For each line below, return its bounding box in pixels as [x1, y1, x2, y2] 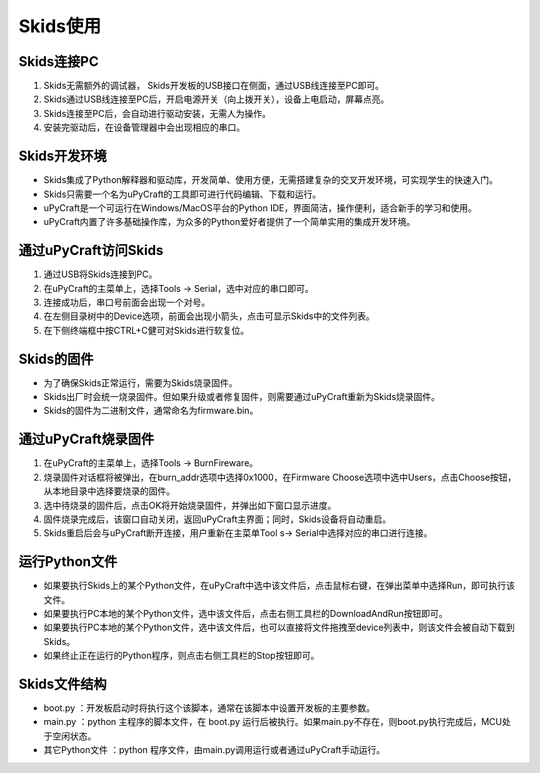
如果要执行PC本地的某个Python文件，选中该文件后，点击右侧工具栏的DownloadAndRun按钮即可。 [43, 608, 449, 620]
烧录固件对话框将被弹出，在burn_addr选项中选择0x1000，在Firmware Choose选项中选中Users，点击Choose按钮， [43, 471, 517, 483]
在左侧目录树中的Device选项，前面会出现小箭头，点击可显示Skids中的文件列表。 [43, 310, 375, 322]
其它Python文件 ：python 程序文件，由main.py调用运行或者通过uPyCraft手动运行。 [43, 744, 386, 756]
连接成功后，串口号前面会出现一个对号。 [43, 296, 210, 308]
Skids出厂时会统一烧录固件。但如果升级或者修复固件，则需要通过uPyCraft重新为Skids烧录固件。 [43, 391, 440, 403]
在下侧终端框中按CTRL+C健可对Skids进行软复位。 [43, 324, 250, 336]
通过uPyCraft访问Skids [18, 242, 164, 259]
